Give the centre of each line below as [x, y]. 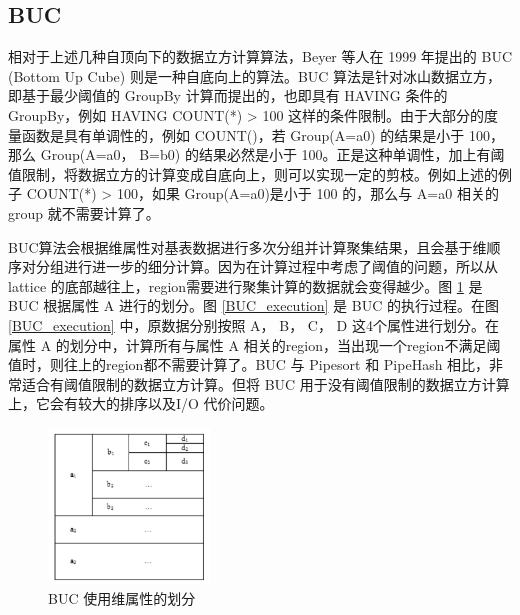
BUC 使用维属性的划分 [122, 597]
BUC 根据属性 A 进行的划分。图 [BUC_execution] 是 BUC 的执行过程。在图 [253, 305]
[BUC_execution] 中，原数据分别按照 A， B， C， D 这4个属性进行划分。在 [253, 324]
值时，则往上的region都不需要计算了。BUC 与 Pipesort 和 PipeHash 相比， [249, 364]
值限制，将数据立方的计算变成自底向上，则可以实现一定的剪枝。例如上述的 [253, 173]
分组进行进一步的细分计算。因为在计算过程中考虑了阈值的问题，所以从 [266, 266]
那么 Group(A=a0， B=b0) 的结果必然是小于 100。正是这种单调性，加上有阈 [256, 154]
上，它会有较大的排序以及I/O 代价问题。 [141, 403]
